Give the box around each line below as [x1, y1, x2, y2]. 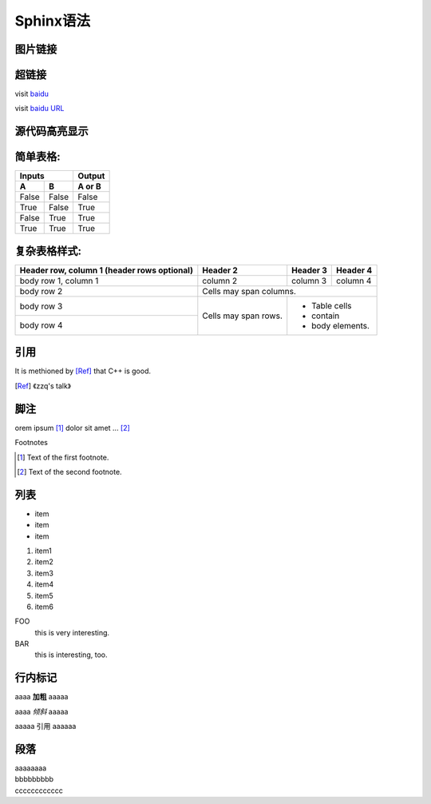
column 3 [291, 275, 327, 286]
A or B [77, 181, 101, 192]
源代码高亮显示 [14, 125, 89, 138]
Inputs [19, 170, 45, 181]
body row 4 [19, 320, 63, 331]
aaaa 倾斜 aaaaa [14, 706, 69, 716]
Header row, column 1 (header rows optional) [19, 265, 193, 276]
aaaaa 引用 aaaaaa [14, 722, 77, 731]
